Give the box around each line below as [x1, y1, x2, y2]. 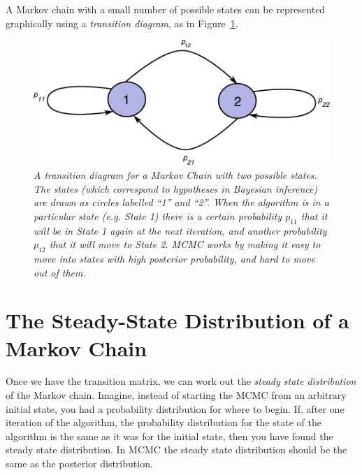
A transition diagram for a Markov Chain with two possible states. [34, 167, 317, 182]
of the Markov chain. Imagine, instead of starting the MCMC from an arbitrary [6, 388, 347, 402]
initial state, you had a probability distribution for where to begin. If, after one [6, 401, 345, 416]
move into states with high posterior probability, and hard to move [34, 251, 315, 265]
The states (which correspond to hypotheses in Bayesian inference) [34, 181, 318, 196]
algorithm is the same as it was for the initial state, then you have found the [6, 428, 333, 443]
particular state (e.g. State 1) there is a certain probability [34, 208, 282, 223]
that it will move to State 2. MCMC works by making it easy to [49, 237, 321, 251]
